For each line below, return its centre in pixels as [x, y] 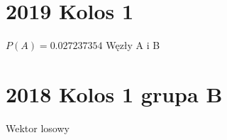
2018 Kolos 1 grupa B [114, 93]
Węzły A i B [133, 45]
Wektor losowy [38, 128]
